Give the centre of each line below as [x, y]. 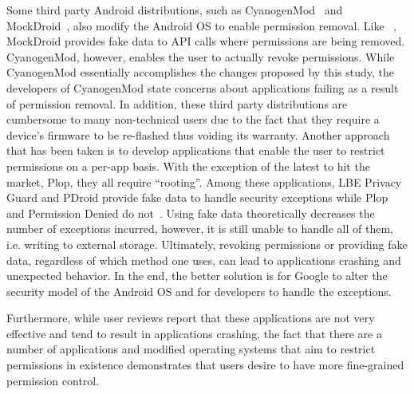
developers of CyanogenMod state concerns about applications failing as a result [203, 87]
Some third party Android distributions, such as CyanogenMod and [175, 10]
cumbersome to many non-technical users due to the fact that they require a [193, 119]
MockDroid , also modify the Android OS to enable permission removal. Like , [202, 25]
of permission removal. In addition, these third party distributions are [177, 103]
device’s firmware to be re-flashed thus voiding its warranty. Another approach [198, 134]
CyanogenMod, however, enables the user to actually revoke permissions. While [201, 56]
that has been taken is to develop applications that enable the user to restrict [196, 150]
